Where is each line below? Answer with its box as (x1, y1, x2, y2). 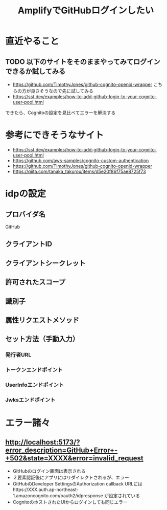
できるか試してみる (5, 67, 65, 76)
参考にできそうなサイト (5, 129, 104, 141)
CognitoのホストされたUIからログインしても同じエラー (12, 499, 128, 505)
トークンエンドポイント (5, 366, 63, 373)
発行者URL (5, 351, 32, 359)
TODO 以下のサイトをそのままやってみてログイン (5, 57, 160, 66)
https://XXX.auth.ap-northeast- (12, 486, 79, 493)
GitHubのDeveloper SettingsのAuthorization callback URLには (12, 480, 143, 486)
